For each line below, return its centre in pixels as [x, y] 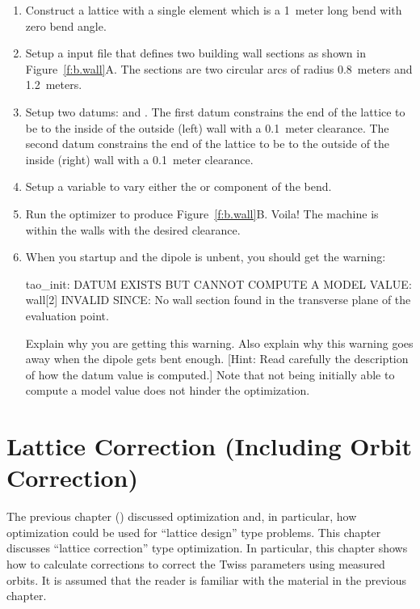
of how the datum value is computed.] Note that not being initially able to [210, 374]
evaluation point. [67, 315]
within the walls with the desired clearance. [133, 229]
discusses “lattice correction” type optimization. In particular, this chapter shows [207, 548]
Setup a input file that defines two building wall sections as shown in [195, 53]
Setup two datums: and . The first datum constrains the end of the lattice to [215, 111]
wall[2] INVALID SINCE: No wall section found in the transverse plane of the [218, 300]
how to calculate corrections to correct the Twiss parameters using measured [196, 563]
